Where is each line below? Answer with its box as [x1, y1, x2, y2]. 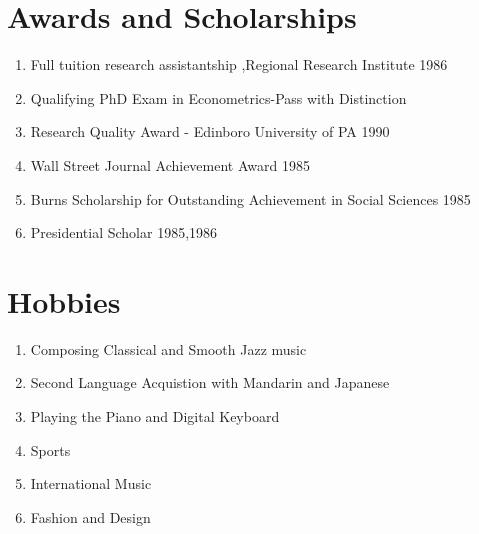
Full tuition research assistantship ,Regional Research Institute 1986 [30, 54, 448, 75]
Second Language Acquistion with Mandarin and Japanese [30, 372, 390, 393]
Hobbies [7, 280, 121, 321]
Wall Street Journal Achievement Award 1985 [30, 154, 310, 175]
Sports [30, 439, 71, 460]
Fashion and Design [30, 506, 151, 527]
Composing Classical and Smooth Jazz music [30, 338, 307, 359]
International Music [30, 473, 152, 494]
